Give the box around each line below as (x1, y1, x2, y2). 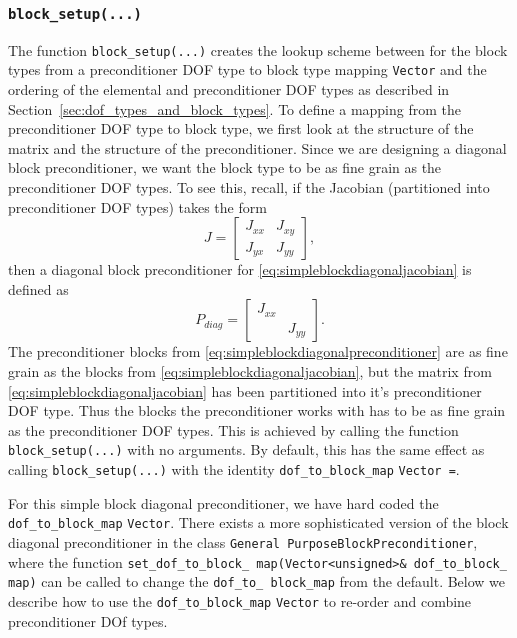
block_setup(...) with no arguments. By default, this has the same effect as (8, 439, 485, 460)
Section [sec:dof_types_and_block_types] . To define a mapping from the (8, 98, 461, 119)
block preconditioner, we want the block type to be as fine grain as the (8, 157, 442, 178)
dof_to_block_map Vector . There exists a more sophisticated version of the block (8, 512, 509, 533)
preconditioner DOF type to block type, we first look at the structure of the (8, 118, 474, 139)
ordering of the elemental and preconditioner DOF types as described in (8, 79, 450, 100)
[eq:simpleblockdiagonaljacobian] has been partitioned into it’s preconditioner (8, 380, 482, 401)
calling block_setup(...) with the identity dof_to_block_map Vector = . (8, 459, 460, 480)
